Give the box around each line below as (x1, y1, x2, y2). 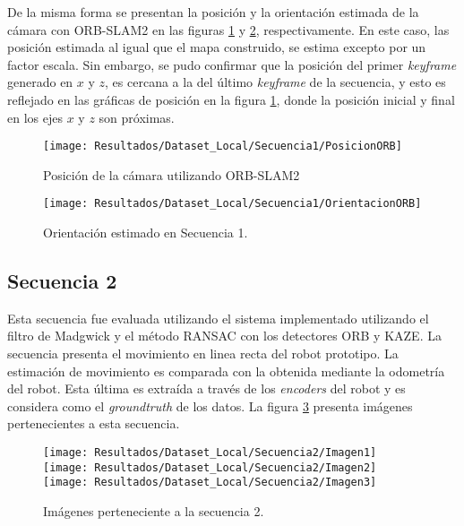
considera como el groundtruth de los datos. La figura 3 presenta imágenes (7, 396, 413, 415)
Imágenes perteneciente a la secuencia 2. (43, 501, 264, 520)
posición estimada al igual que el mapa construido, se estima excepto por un (7, 38, 426, 56)
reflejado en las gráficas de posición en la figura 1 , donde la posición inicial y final (7, 90, 455, 108)
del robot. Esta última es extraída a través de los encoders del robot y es (7, 379, 406, 398)
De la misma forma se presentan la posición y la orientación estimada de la (7, 3, 419, 21)
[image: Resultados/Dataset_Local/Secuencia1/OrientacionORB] (43, 197, 422, 211)
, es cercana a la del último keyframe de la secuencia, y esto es (105, 73, 446, 91)
